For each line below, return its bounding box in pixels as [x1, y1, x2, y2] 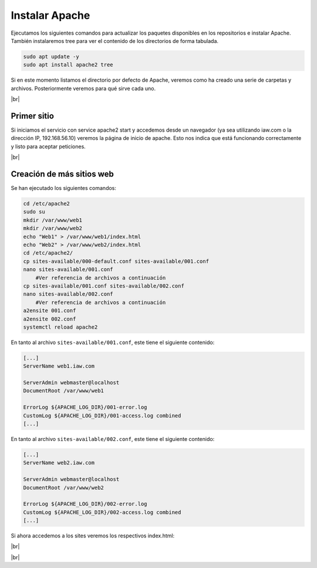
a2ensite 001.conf [23, 308, 76, 314]
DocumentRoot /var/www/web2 [23, 484, 104, 491]
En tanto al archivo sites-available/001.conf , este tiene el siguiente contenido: [11, 339, 215, 346]
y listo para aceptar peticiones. [11, 143, 86, 150]
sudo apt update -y [23, 53, 79, 60]
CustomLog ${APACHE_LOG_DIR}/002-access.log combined [23, 509, 181, 516]
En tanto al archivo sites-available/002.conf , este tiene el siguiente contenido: [11, 435, 215, 442]
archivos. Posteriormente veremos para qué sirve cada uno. [11, 85, 156, 92]
